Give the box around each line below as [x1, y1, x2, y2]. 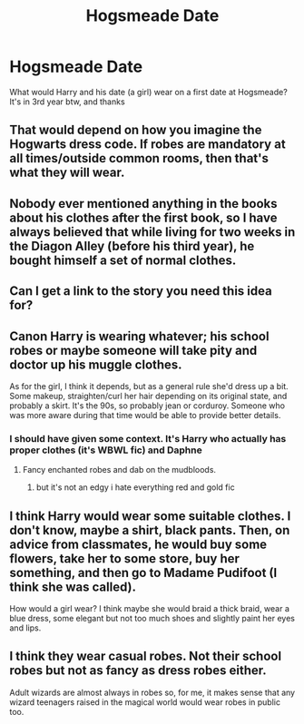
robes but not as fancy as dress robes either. [9, 663, 268, 679]
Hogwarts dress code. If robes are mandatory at [9, 137, 286, 152]
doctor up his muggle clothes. [9, 357, 183, 372]
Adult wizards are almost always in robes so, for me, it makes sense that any [9, 687, 296, 698]
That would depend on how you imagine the [9, 122, 262, 138]
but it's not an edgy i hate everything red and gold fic [35, 482, 235, 493]
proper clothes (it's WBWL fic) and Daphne [9, 444, 202, 456]
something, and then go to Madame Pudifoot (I [9, 564, 278, 581]
